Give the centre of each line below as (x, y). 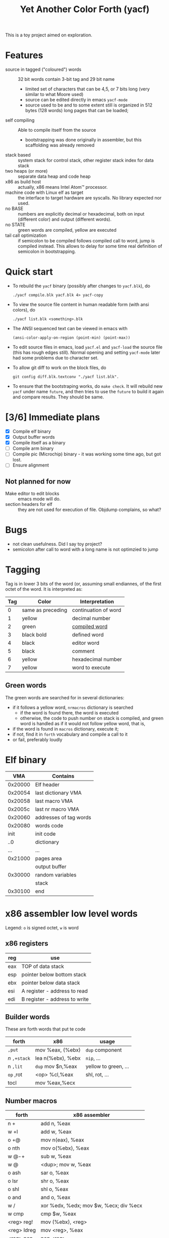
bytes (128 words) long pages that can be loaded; (77, 111)
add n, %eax (55, 1123)
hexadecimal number (97, 659)
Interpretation (97, 602)
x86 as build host (23, 182)
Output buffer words (34, 437)
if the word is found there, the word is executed (69, 712)
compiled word (90, 627)
